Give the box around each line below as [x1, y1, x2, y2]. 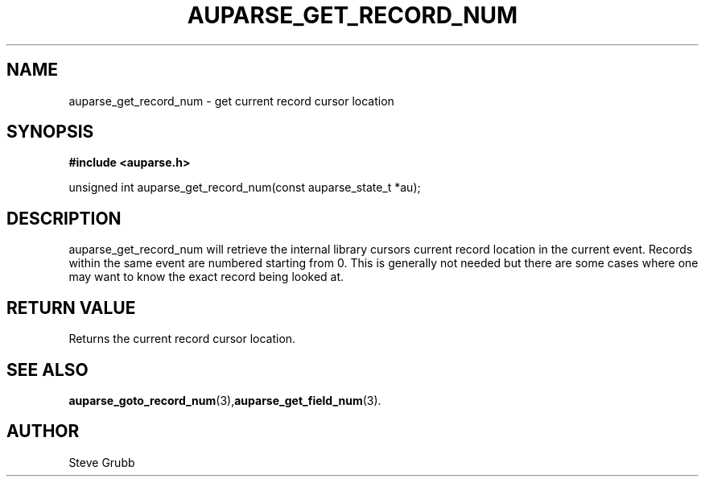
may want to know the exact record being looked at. [68, 270, 344, 284]
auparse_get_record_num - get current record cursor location [68, 93, 394, 108]
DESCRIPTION [6, 208, 122, 229]
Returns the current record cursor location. [68, 332, 296, 346]
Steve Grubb [68, 455, 135, 469]
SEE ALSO [6, 359, 89, 380]
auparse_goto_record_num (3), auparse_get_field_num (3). [68, 393, 381, 407]
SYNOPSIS [6, 122, 94, 142]
